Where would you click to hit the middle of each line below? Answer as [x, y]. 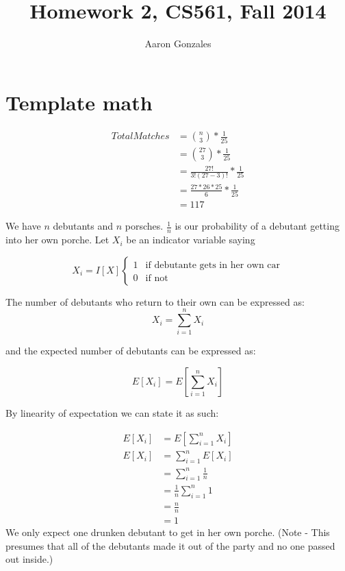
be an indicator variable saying [191, 240]
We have [23, 226]
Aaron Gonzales [178, 44]
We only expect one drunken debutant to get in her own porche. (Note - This [168, 532]
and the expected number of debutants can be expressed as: [131, 351]
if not [157, 278]
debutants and [83, 226]
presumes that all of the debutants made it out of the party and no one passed [170, 545]
